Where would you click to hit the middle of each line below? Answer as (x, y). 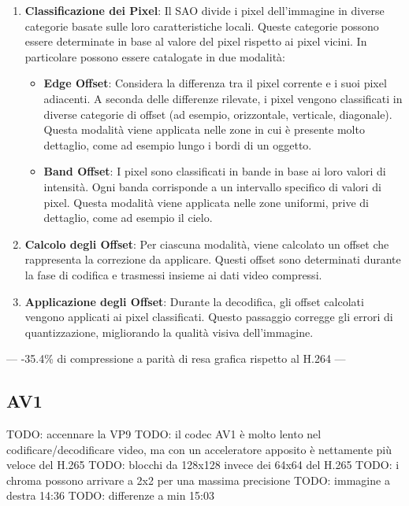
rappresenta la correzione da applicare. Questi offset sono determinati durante (213, 259)
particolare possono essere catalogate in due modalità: (155, 56)
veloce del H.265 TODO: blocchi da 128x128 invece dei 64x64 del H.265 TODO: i (203, 465)
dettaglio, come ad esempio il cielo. (128, 218)
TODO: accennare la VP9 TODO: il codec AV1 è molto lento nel (164, 434)
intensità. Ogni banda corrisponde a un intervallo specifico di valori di (212, 186)
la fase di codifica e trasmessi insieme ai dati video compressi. (173, 274)
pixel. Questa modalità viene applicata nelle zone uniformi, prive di (206, 202)
